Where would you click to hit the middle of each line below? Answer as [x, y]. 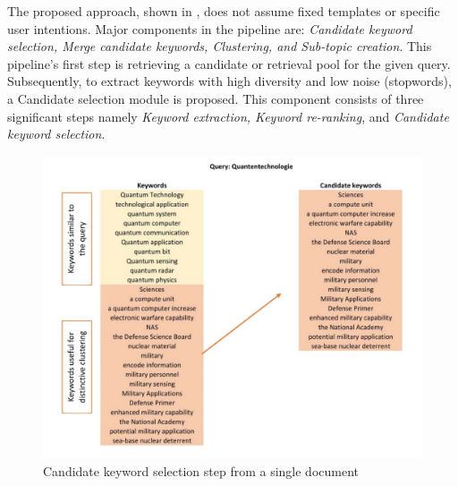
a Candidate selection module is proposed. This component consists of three [216, 98]
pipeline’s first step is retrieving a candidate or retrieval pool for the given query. [229, 63]
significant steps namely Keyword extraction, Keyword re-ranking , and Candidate [228, 116]
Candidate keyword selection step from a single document [201, 471]
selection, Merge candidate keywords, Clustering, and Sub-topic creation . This [220, 46]
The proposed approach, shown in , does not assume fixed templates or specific [224, 11]
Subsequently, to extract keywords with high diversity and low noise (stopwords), [229, 81]
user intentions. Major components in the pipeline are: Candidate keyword [210, 28]
